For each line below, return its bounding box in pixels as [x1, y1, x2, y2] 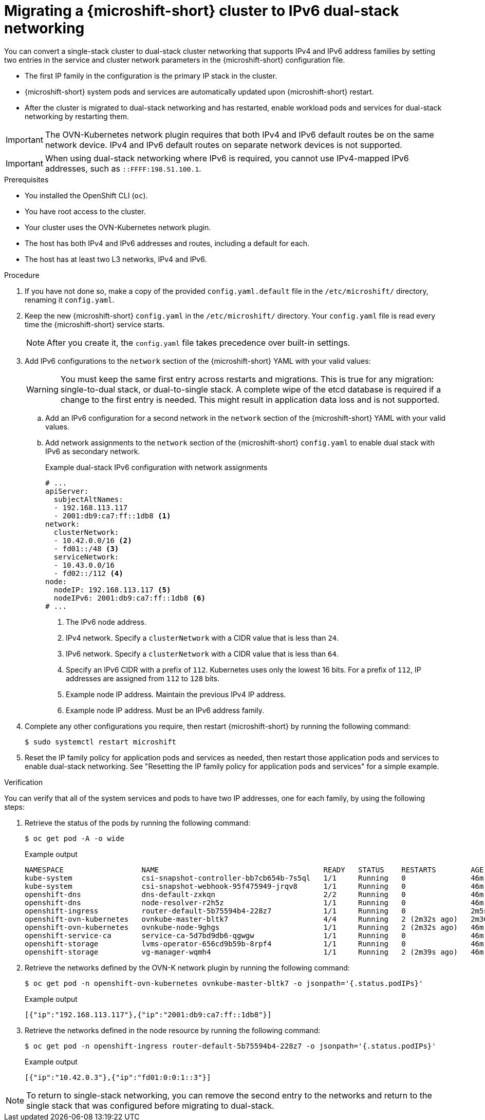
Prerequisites [4, 175, 49, 184]
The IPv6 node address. [66, 617, 146, 626]
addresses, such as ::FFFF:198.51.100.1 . [45, 163, 201, 174]
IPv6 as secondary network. [45, 446, 140, 456]
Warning [26, 384, 59, 395]
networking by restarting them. [25, 111, 129, 121]
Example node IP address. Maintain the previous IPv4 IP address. [66, 689, 286, 699]
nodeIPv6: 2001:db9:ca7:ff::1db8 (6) [53, 593, 206, 602]
